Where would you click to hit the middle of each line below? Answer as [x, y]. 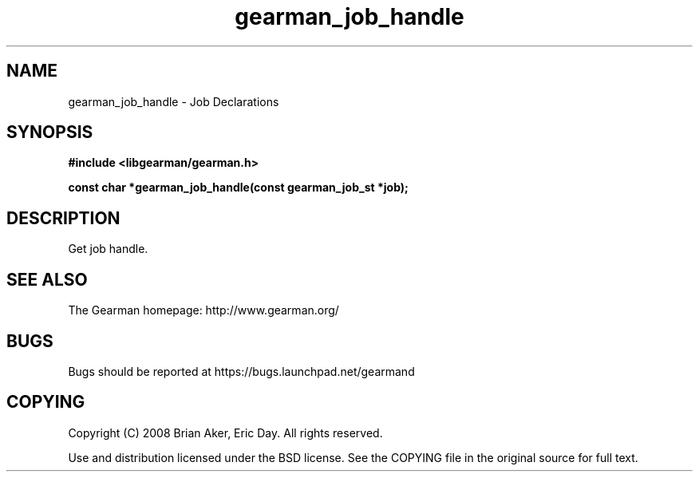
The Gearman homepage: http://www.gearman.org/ [203, 310]
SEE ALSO [47, 279]
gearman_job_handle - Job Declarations [174, 101]
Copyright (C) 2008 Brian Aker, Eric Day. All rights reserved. [225, 433]
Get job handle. [108, 249]
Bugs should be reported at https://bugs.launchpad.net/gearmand [241, 371]
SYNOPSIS [50, 132]
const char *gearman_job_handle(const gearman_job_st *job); [238, 188]
